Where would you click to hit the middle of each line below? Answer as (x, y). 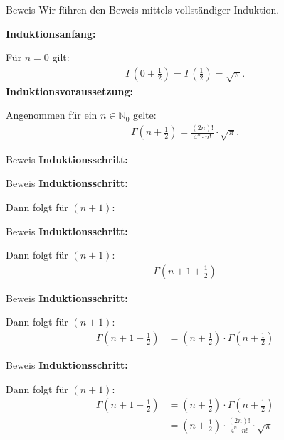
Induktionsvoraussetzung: (69, 91)
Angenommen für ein (52, 115)
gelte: (145, 115)
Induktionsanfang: (51, 33)
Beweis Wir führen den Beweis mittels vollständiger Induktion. (143, 9)
